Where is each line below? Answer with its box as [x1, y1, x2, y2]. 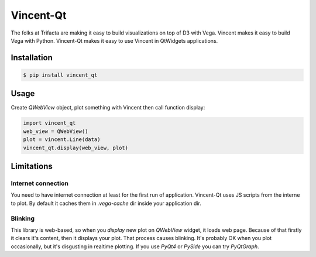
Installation [11, 53, 53, 63]
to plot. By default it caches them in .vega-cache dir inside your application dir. [11, 200, 201, 207]
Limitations [11, 162, 53, 171]
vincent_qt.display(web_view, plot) [23, 144, 129, 151]
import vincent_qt [23, 120, 76, 126]
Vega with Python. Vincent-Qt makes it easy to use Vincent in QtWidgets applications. [11, 37, 218, 44]
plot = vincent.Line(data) [23, 136, 101, 143]
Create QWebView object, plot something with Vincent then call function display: [11, 104, 205, 111]
